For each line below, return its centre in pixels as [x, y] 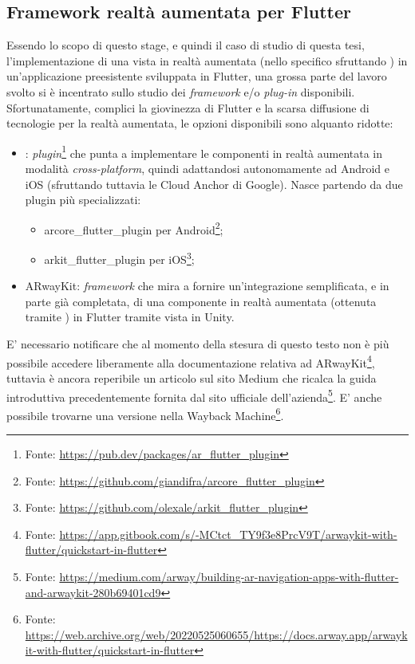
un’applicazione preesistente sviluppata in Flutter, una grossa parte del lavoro [197, 76]
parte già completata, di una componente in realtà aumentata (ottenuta [201, 301]
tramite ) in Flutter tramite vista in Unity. [130, 317]
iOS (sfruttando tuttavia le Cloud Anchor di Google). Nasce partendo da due [214, 184]
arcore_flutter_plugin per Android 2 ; [134, 228]
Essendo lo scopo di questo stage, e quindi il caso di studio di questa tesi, [186, 45]
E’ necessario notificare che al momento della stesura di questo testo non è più [198, 344]
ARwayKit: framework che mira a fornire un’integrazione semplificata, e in [207, 286]
